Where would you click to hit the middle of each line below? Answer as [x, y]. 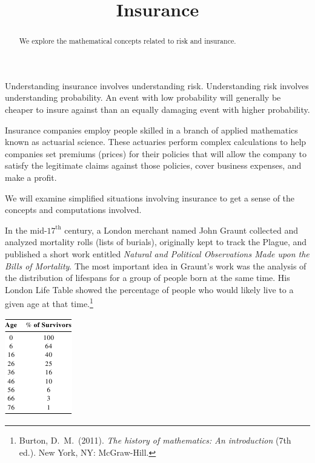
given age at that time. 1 [49, 302]
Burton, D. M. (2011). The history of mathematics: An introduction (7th [155, 440]
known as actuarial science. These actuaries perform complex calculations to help [156, 142]
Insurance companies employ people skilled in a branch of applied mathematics [151, 130]
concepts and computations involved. [73, 210]
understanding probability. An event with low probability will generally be [143, 97]
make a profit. [31, 177]
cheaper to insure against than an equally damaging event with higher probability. [157, 110]
